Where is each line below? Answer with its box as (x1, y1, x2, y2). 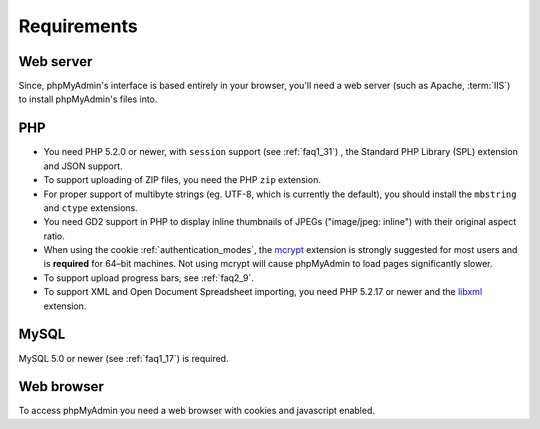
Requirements (18, 15, 139, 37)
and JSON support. (43, 160, 124, 172)
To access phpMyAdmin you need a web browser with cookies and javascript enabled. (18, 405, 375, 417)
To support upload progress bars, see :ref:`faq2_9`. (43, 271, 254, 284)
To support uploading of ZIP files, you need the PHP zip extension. (43, 174, 322, 186)
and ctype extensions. (43, 201, 139, 214)
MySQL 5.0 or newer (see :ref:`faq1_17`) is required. (18, 352, 229, 364)
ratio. (43, 230, 65, 242)
